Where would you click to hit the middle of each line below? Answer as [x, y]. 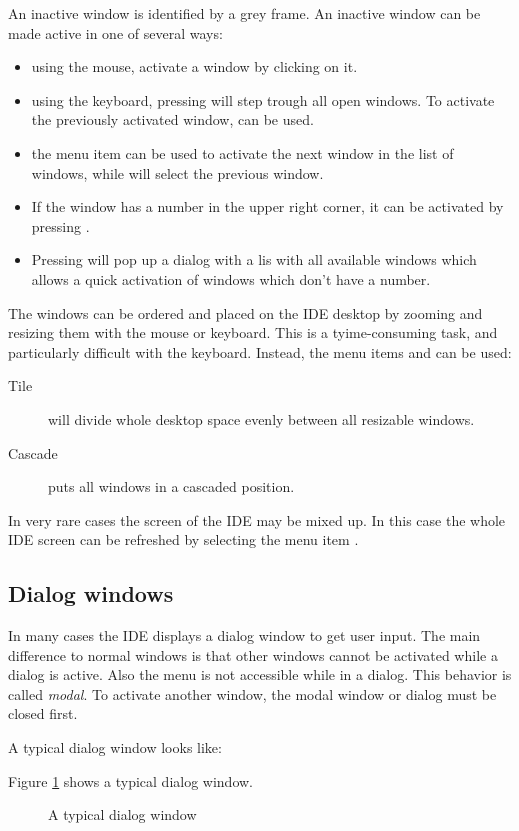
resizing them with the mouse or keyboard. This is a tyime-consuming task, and [253, 332]
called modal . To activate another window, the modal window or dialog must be [252, 693]
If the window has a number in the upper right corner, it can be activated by [267, 206]
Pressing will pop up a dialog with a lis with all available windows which [254, 259]
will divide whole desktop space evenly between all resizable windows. [261, 418]
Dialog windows [91, 593]
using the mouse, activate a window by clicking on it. [194, 66]
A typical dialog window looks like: [115, 747]
